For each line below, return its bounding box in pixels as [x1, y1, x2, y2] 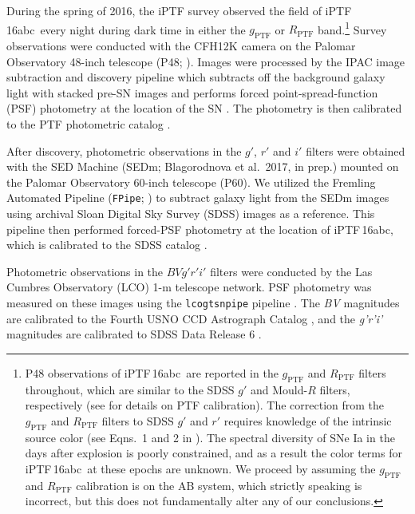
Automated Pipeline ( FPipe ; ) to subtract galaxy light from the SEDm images [6, 189, 389, 206]
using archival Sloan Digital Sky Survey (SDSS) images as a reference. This [6, 205, 375, 222]
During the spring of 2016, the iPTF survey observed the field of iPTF [6, 2, 352, 18]
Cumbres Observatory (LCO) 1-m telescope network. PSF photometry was [6, 279, 372, 295]
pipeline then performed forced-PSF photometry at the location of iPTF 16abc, [6, 220, 393, 237]
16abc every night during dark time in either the [6, 21, 246, 38]
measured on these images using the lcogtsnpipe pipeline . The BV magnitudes [6, 295, 400, 311]
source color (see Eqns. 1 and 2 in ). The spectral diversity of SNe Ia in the [25, 429, 395, 445]
